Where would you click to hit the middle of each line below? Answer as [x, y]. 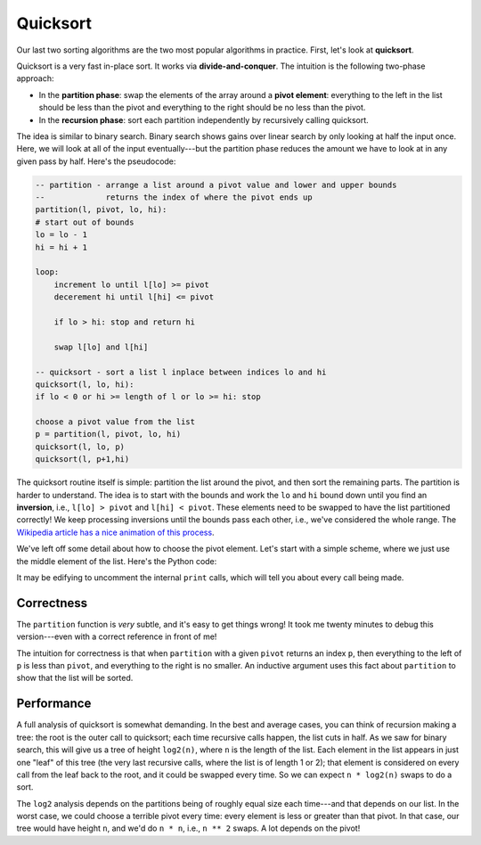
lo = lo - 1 [61, 235]
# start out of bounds [85, 222]
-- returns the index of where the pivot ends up [174, 197]
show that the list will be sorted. [75, 678]
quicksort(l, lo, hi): [85, 384]
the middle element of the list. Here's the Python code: [117, 561]
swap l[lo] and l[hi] [101, 347]
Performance [54, 704]
